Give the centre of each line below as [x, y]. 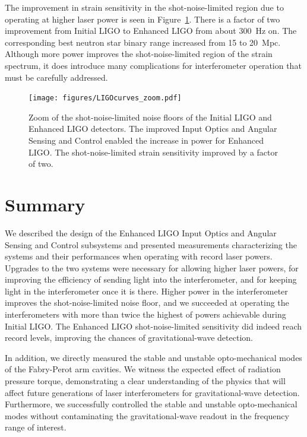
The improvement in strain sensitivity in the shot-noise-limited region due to [144, 7]
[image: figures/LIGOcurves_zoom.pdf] [105, 98]
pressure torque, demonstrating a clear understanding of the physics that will [145, 381]
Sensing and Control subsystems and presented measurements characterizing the [151, 244]
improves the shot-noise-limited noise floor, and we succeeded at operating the [147, 303]
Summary [45, 204]
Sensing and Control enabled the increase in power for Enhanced [146, 140]
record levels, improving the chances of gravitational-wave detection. [129, 338]
